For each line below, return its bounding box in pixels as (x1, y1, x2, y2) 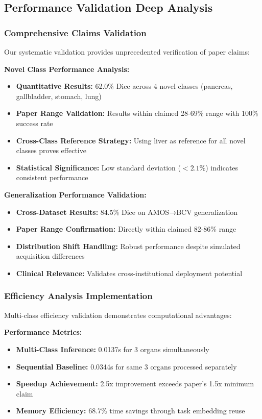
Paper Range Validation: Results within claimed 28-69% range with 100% (16, 108, 258, 118)
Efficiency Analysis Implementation (4, 289, 153, 302)
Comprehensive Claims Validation (4, 26, 147, 39)
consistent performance (16, 172, 88, 183)
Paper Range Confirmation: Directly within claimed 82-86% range (16, 224, 236, 234)
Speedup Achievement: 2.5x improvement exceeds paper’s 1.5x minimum (16, 378, 254, 389)
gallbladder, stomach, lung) (16, 90, 102, 101)
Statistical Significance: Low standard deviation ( (16, 162, 181, 172)
